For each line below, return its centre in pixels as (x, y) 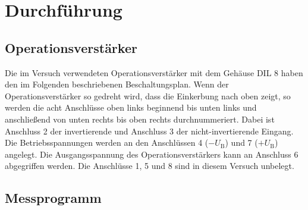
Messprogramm (53, 198)
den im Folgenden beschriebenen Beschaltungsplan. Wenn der (117, 84)
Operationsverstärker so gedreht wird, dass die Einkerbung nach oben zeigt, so (148, 95)
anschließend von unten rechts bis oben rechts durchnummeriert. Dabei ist (140, 119)
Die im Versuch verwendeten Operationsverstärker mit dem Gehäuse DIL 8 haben (154, 72)
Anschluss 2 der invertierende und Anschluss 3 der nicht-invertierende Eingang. (149, 131)
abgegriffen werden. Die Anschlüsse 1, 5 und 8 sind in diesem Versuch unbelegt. (150, 166)
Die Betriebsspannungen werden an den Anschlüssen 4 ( (107, 142)
